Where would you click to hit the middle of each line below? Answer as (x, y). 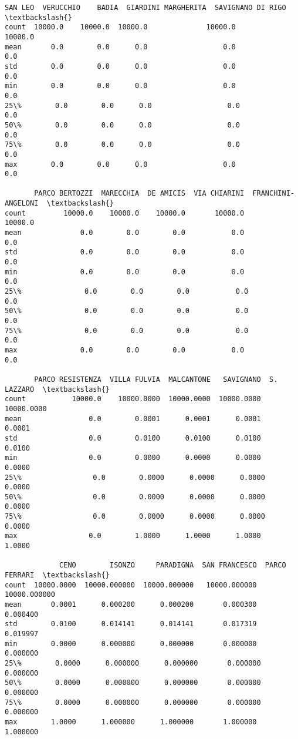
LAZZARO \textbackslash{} (57, 389)
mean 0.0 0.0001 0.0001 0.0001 (133, 419)
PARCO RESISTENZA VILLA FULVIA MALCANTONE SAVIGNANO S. (156, 379)
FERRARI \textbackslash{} (57, 575)
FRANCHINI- (273, 194)
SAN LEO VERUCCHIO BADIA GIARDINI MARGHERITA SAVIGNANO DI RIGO (145, 8)
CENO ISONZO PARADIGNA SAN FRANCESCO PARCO (173, 565)
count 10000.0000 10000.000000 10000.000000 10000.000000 (131, 585)
